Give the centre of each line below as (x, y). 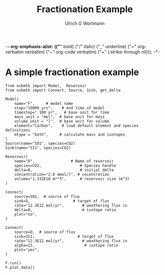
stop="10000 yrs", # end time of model (60, 108)
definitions (18, 130)
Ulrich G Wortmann (85, 23)
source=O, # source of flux (45, 232)
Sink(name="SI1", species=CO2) (38, 148)
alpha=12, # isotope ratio (66, 245)
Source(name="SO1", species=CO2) (40, 143)
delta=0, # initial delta (64, 170)
